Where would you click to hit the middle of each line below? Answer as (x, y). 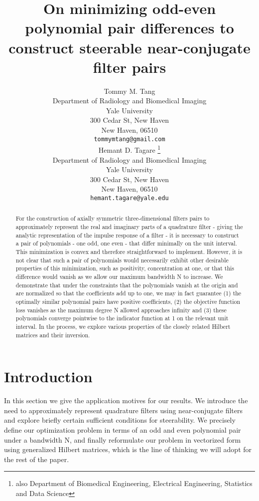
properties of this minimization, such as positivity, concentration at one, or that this (125, 268)
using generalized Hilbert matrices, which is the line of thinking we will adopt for (128, 449)
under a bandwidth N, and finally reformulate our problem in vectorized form (123, 439)
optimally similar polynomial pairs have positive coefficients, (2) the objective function (128, 301)
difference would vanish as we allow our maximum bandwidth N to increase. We (119, 276)
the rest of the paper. (37, 459)
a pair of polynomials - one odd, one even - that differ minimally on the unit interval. (126, 243)
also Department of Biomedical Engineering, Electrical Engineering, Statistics (134, 483)
